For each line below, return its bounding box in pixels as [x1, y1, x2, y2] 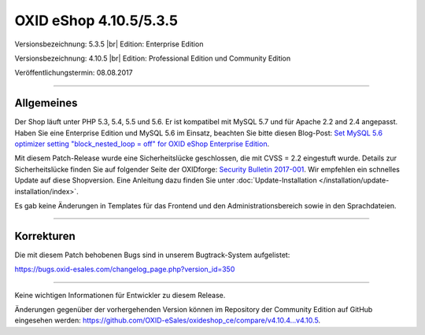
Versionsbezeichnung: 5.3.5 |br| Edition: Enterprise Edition [14, 39, 204, 49]
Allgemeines [14, 97, 78, 110]
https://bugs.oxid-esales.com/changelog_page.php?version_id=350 [14, 264, 235, 274]
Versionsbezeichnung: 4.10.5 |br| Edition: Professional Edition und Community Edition [14, 53, 291, 63]
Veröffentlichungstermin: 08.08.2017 [14, 68, 133, 78]
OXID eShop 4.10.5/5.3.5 [14, 12, 179, 29]
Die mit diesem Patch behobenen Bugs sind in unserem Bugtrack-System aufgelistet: [14, 250, 290, 260]
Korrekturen [14, 229, 76, 243]
